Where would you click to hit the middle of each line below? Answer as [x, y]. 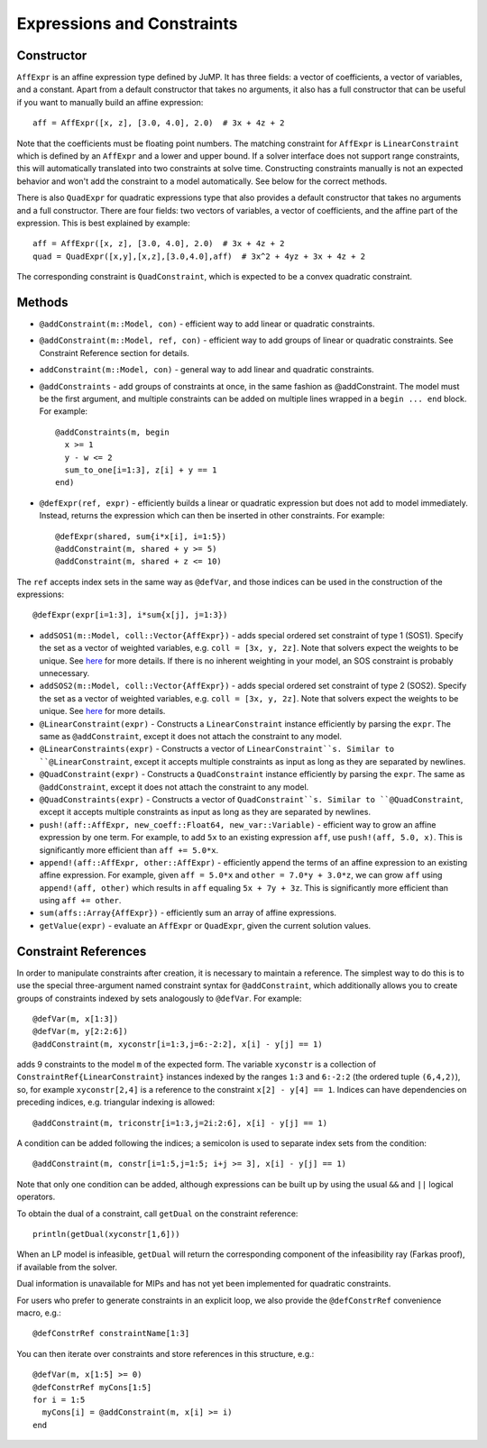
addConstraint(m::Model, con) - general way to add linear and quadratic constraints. [207, 370]
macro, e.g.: [39, 1313]
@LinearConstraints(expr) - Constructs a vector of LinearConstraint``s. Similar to [217, 749]
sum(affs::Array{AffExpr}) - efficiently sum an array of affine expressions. [188, 913]
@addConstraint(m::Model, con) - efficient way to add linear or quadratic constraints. [207, 324]
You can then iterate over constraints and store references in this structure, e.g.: [165, 1353]
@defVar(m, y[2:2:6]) [80, 1031]
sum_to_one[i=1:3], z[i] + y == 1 [141, 470]
